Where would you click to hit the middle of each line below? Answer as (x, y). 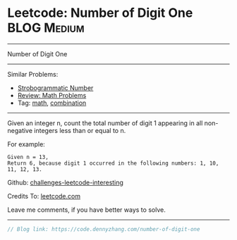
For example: (26, 144)
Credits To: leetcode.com (44, 196)
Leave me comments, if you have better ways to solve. (86, 210)
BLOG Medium (46, 28)
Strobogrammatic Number (55, 88)
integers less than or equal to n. (80, 130)
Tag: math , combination (52, 103)
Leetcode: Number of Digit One (100, 13)
